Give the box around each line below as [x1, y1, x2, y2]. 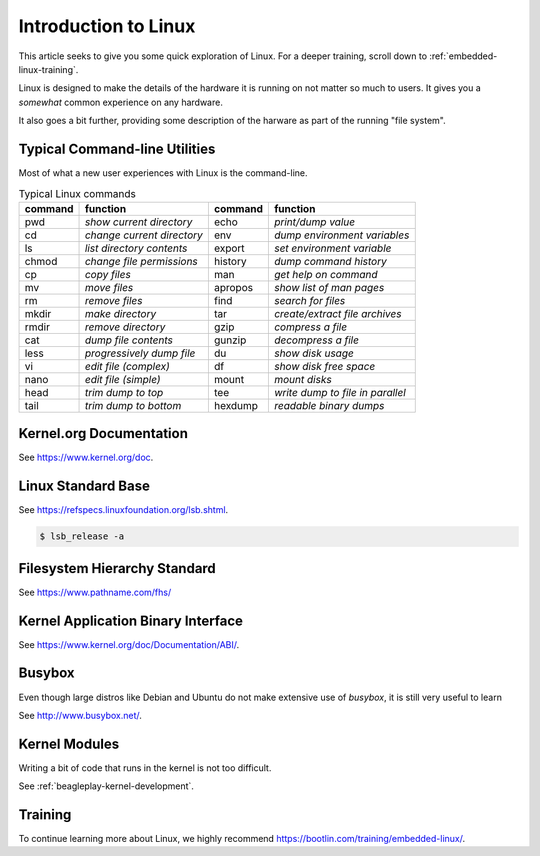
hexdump [213, 398, 259, 412]
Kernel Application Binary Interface [18, 612, 244, 629]
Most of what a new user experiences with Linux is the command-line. [18, 167, 308, 179]
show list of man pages [273, 280, 385, 294]
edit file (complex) [84, 359, 170, 373]
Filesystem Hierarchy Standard [18, 560, 217, 577]
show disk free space [273, 359, 376, 373]
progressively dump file [84, 346, 196, 360]
